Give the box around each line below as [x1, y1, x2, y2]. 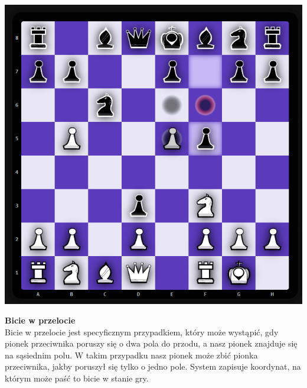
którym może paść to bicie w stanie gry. [5, 372, 149, 384]
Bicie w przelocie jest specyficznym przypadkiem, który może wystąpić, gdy [5, 325, 279, 338]
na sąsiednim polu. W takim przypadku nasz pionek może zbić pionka [5, 348, 258, 361]
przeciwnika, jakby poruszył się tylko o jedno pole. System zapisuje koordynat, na [5, 360, 301, 373]
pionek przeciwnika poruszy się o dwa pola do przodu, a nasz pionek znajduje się [5, 337, 298, 350]
